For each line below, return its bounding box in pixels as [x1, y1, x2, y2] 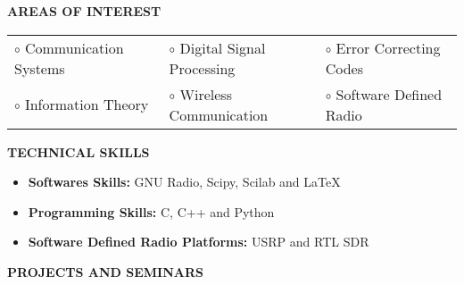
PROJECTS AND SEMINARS [7, 262, 203, 281]
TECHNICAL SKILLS [7, 142, 150, 161]
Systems [14, 57, 65, 79]
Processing [169, 57, 236, 79]
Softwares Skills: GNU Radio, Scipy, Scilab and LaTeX [28, 172, 341, 191]
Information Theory [24, 94, 149, 115]
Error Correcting [336, 37, 441, 58]
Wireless [179, 83, 232, 105]
